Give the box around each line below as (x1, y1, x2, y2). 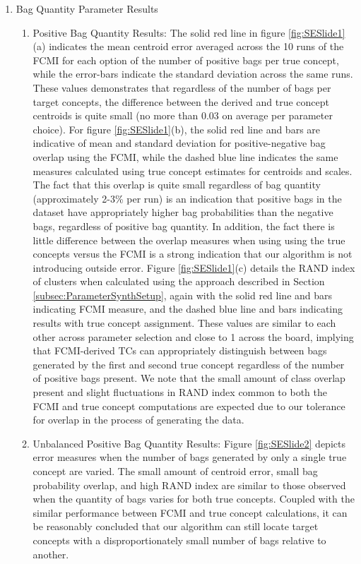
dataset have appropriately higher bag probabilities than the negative (32, 205, 333, 220)
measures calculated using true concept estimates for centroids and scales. (32, 163, 353, 178)
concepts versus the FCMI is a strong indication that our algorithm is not (32, 246, 353, 261)
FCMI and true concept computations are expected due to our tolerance (32, 398, 345, 413)
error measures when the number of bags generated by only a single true (32, 450, 347, 464)
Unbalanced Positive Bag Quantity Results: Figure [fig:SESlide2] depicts (32, 436, 345, 450)
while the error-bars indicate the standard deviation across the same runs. (32, 66, 353, 81)
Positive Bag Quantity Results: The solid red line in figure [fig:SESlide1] (32, 25, 345, 40)
